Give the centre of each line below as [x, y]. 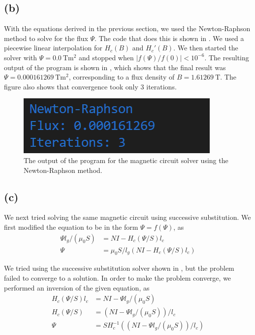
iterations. [161, 86]
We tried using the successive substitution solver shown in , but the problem [119, 268]
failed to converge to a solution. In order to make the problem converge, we [118, 277]
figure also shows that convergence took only [71, 86]
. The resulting [227, 57]
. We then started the [206, 48]
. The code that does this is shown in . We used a [169, 38]
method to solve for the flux [46, 38]
